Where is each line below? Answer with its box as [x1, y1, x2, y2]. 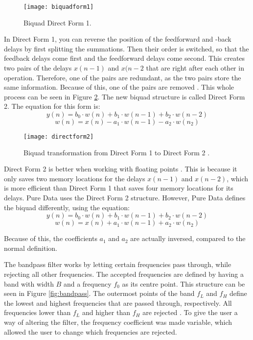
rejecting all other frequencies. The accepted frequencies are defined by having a [4, 269, 244, 279]
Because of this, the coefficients [4, 233, 97, 243]
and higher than [82, 307, 130, 317]
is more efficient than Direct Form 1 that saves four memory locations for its [4, 183, 233, 193]
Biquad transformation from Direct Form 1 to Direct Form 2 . [23, 147, 210, 157]
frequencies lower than [4, 307, 71, 317]
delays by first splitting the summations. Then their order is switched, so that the [4, 43, 249, 53]
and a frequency [63, 278, 112, 289]
